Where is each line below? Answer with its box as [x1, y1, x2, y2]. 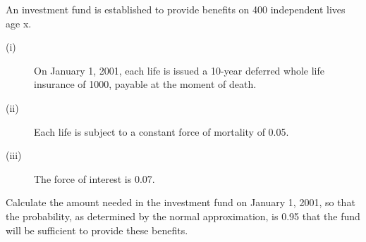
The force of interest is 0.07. [34, 171, 155, 186]
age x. [6, 15, 32, 30]
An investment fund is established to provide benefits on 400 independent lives [6, 2, 346, 16]
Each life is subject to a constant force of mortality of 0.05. [34, 124, 289, 139]
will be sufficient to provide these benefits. [6, 222, 188, 237]
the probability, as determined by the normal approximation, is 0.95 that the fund [6, 208, 360, 223]
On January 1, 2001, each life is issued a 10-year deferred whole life [34, 63, 325, 77]
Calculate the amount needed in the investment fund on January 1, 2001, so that [6, 195, 355, 210]
